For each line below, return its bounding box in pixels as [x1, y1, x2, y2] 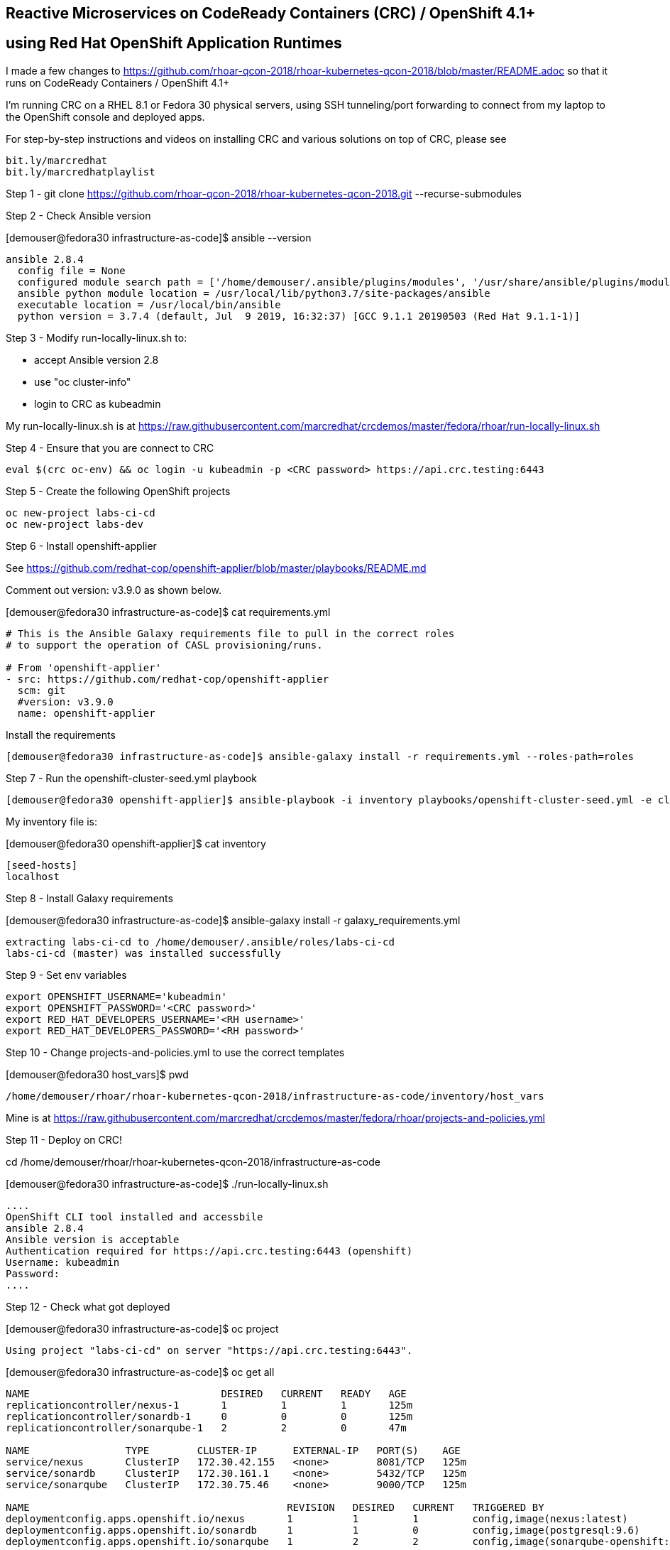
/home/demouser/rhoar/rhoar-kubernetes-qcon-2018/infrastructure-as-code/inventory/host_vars [6, 1090, 544, 1102]
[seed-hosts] [6, 859, 78, 871]
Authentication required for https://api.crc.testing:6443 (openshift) [6, 1245, 413, 1257]
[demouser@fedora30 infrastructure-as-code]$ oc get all [6, 1365, 275, 1378]
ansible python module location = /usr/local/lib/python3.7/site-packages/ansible [17, 287, 490, 299]
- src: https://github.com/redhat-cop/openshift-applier [6, 673, 329, 685]
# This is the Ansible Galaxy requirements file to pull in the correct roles [6, 627, 455, 639]
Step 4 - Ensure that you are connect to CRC [6, 441, 214, 454]
